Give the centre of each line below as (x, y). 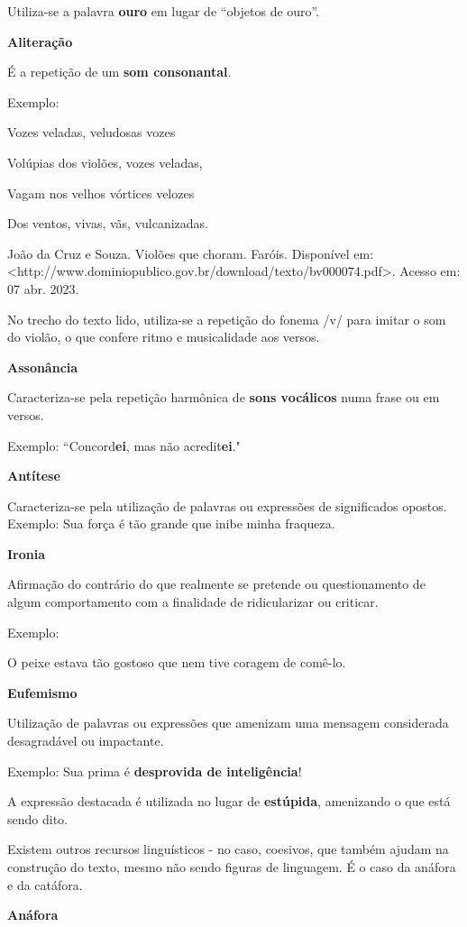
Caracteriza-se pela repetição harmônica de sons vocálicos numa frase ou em (224, 397)
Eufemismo (42, 692)
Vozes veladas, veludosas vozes (92, 132)
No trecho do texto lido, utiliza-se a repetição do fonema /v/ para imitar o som (227, 319)
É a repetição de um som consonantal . (119, 72)
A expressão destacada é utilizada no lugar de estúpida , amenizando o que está (229, 801)
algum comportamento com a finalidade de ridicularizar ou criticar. (193, 602)
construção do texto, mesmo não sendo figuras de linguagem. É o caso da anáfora (232, 867)
